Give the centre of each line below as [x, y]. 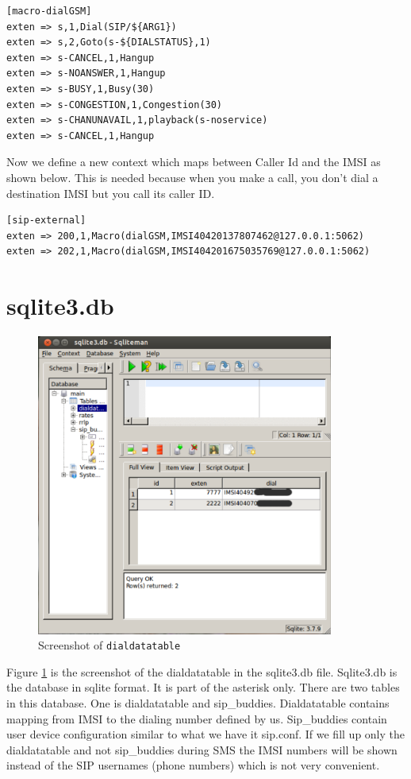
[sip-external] [46, 221]
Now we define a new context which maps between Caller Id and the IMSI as [194, 162]
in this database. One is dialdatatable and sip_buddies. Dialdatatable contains [198, 703]
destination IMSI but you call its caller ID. [111, 193]
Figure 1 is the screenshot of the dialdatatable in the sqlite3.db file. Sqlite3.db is [202, 671]
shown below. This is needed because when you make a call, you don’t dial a [192, 177]
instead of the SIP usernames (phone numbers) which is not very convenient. [193, 765]
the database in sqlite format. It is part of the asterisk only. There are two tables [203, 687]
